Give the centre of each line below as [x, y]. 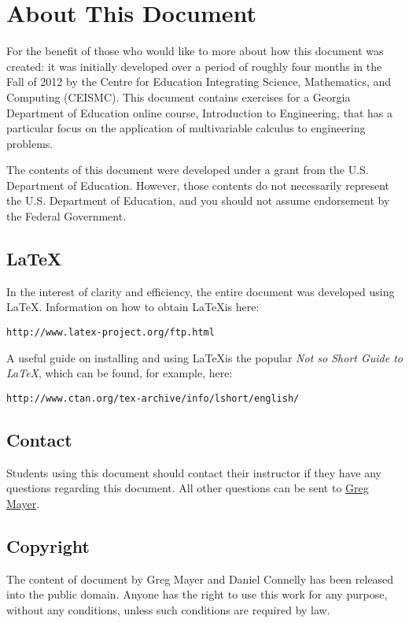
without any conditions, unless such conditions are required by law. [168, 609]
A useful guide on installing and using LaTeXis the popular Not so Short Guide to [205, 357]
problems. [30, 143]
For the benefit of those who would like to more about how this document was [195, 51]
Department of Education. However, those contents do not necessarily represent [198, 185]
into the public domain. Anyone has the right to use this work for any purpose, [197, 594]
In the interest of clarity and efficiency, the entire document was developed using [201, 291]
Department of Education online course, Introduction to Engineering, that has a [199, 112]
